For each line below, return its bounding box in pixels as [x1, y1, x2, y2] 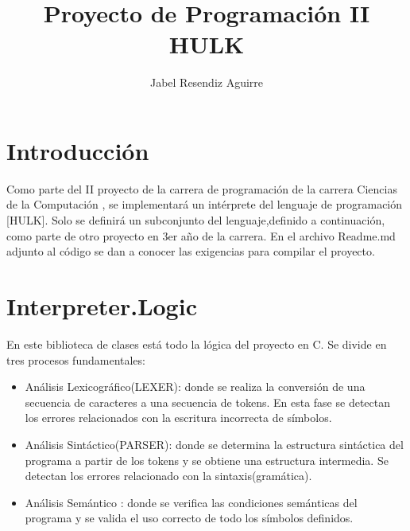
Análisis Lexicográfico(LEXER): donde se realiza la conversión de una [25, 378, 366, 395]
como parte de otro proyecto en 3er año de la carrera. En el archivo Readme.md [6, 227, 396, 244]
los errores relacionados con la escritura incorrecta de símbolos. [25, 409, 332, 426]
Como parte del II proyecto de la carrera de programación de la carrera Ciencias [6, 180, 397, 197]
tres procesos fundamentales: [6, 351, 145, 368]
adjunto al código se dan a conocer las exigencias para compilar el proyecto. [6, 243, 375, 260]
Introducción [6, 134, 149, 166]
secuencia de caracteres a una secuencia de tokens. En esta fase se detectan [25, 393, 390, 410]
